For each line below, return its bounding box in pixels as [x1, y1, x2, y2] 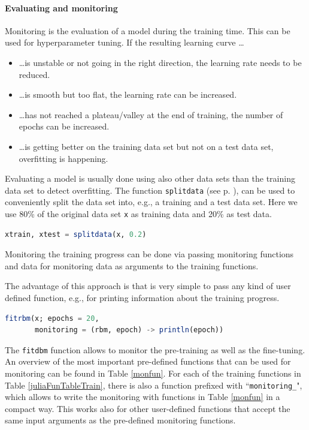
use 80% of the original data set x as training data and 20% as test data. [5, 207, 272, 219]
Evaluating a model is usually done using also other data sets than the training [5, 172, 295, 185]
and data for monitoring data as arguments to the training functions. [5, 259, 259, 272]
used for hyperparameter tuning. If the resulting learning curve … [5, 36, 244, 49]
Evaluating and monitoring [5, 1, 118, 14]
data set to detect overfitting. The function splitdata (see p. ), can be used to [5, 184, 295, 196]
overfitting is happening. [19, 152, 108, 164]
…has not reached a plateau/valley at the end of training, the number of [19, 108, 283, 121]
